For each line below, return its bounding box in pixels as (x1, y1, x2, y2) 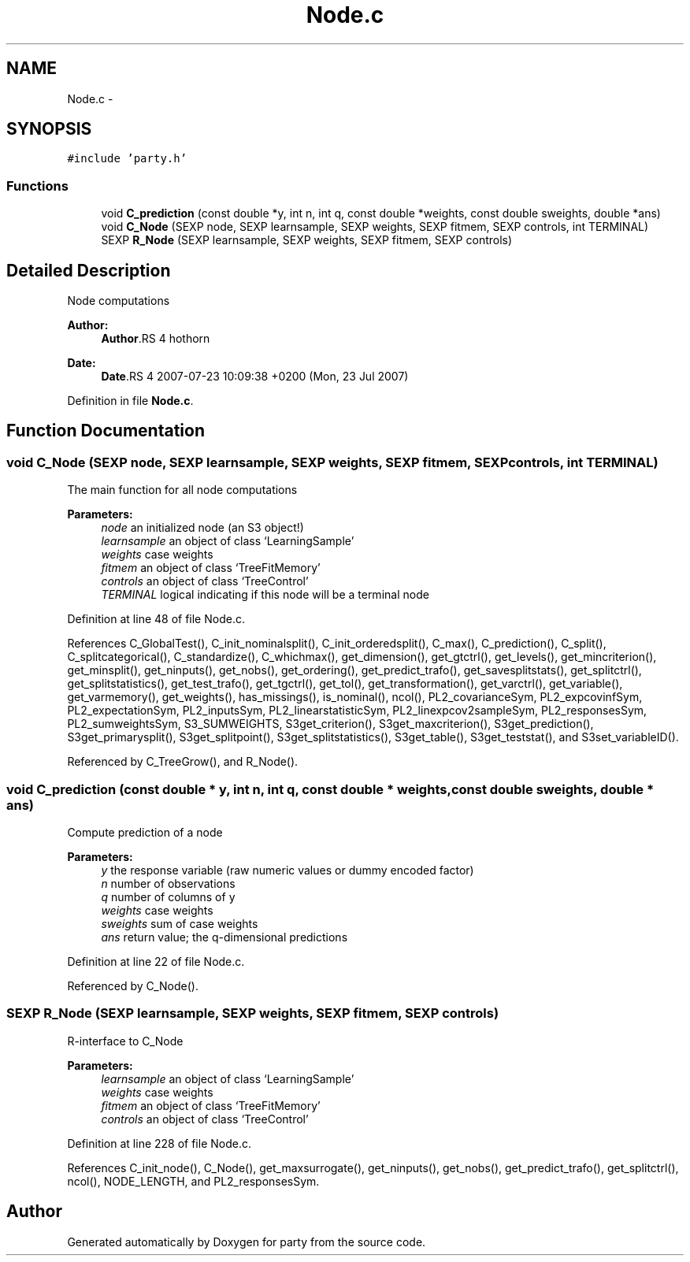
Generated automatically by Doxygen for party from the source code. (67, 1234, 426, 1249)
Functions (6, 177, 69, 194)
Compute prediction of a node (67, 826, 223, 839)
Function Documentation (6, 421, 205, 441)
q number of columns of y (101, 890, 236, 904)
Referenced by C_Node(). (67, 979, 198, 993)
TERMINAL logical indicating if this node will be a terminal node (101, 588, 429, 602)
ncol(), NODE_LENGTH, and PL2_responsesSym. (67, 1174, 320, 1188)
